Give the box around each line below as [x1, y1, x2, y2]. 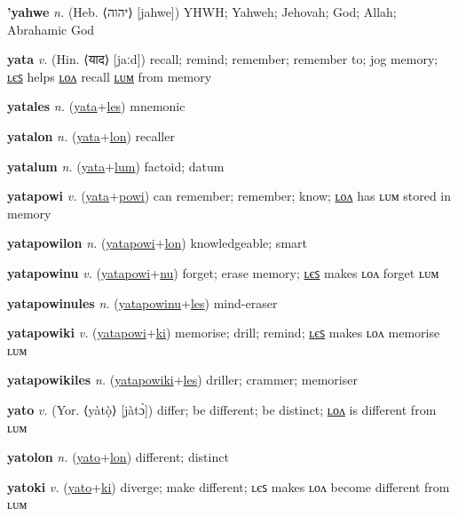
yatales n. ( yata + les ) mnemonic [7, 97, 186, 115]
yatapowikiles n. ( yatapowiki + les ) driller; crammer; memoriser [7, 370, 358, 389]
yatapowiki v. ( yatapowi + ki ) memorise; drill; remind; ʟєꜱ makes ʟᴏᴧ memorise [7, 323, 440, 342]
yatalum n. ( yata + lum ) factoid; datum [7, 156, 225, 175]
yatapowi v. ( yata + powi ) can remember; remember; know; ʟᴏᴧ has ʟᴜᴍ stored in [7, 187, 452, 205]
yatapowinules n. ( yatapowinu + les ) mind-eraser [7, 293, 278, 312]
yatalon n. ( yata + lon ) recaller [7, 126, 175, 145]
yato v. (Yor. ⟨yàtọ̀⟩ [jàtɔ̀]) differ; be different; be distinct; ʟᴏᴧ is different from [7, 400, 437, 418]
